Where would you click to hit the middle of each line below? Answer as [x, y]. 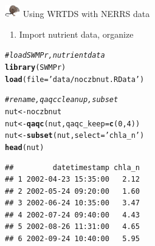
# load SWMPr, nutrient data [55, 56]
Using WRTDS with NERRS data [86, 14]
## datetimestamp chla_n [72, 167]
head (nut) [25, 147]
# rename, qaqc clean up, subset [62, 100]
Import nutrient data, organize [76, 34]
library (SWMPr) [36, 67]
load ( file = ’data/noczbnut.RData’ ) [75, 79]
